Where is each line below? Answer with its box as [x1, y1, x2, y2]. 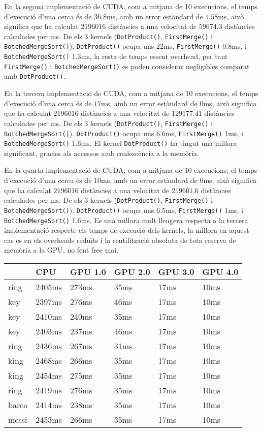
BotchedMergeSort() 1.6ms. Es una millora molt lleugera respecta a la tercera [4, 214, 248, 225]
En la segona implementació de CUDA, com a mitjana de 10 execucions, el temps [4, 1, 257, 11]
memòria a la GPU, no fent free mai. [4, 244, 119, 255]
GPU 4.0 [202, 265, 239, 277]
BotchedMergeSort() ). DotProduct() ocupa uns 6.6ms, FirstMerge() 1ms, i [4, 128, 243, 138]
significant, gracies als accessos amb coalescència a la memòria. [4, 147, 199, 158]
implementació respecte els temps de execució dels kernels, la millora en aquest [4, 225, 249, 235]
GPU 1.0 [70, 265, 106, 277]
